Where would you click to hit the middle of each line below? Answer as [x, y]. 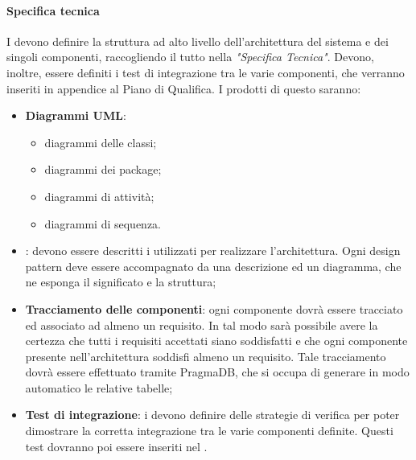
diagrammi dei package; [103, 169]
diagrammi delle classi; [101, 142]
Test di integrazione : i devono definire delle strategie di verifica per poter [212, 415]
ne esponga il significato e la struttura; [121, 282]
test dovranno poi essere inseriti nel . [116, 446]
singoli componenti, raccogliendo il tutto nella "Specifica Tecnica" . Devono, [190, 57]
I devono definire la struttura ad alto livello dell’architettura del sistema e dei [198, 41]
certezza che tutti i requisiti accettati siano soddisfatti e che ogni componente [216, 341]
